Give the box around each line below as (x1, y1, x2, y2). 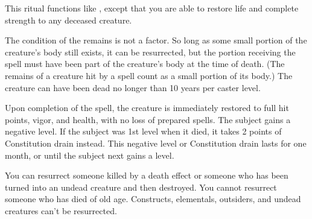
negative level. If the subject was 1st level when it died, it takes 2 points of (5, 125, 282, 138)
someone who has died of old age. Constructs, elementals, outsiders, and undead (5, 192, 301, 205)
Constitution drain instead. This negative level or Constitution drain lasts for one (5, 136, 307, 149)
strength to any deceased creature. (5, 13, 132, 26)
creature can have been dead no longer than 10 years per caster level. (5, 81, 261, 94)
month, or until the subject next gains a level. (5, 148, 174, 161)
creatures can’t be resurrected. (5, 204, 117, 217)
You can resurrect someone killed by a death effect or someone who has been (5, 169, 288, 182)
